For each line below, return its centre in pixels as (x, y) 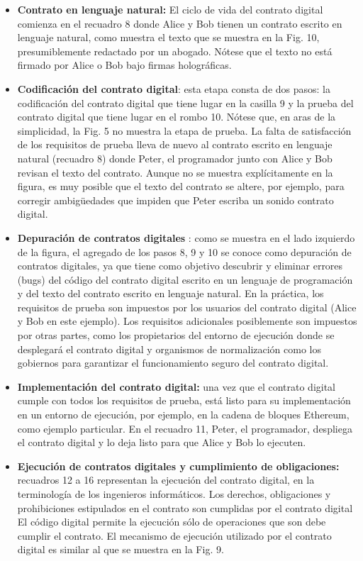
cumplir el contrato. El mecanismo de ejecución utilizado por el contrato (174, 535)
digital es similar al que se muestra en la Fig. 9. (121, 549)
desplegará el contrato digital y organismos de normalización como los (169, 349)
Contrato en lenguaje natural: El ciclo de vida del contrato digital (170, 9)
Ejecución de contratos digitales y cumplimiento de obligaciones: (178, 466)
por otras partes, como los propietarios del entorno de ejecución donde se (176, 335)
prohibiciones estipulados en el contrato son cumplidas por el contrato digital (185, 507)
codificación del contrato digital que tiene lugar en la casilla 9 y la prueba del (185, 102)
